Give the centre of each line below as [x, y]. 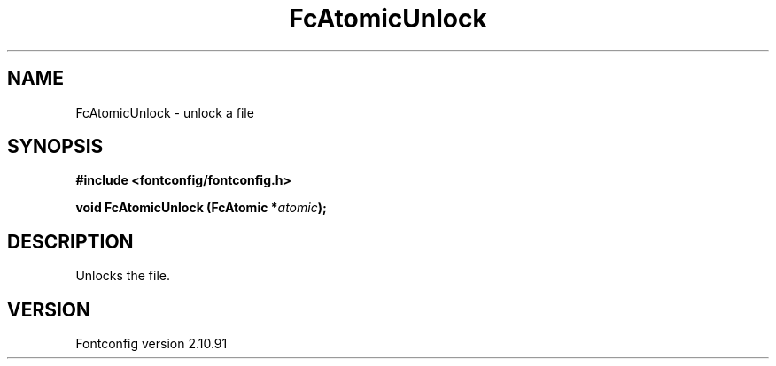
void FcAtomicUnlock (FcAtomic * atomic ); [201, 208]
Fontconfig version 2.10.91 [151, 344]
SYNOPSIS [55, 147]
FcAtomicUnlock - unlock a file [165, 112]
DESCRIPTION [70, 241]
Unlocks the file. [123, 276]
